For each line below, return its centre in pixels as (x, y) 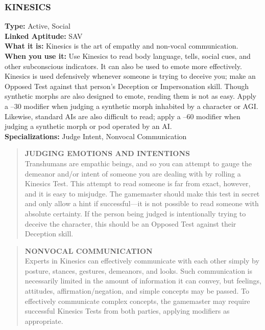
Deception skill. (49, 234)
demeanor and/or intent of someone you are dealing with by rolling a (133, 173)
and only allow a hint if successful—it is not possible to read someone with (142, 203)
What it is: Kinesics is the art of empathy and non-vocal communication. (122, 46)
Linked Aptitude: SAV (44, 36)
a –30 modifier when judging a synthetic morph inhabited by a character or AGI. (131, 106)
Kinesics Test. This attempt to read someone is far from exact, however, (138, 183)
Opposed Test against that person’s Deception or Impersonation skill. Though (127, 86)
